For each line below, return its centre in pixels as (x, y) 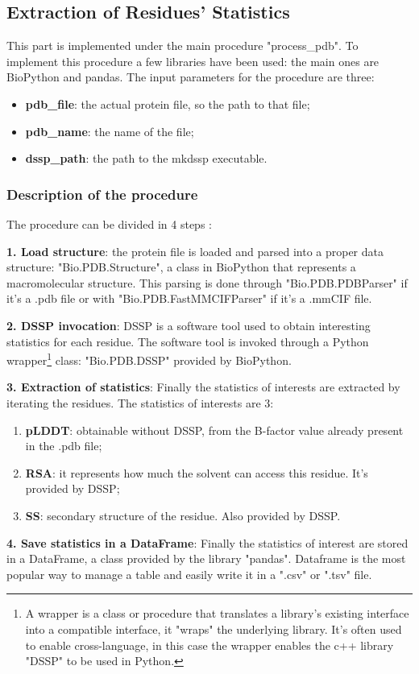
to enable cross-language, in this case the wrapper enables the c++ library (209, 645)
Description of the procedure (102, 194)
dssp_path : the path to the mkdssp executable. (146, 158)
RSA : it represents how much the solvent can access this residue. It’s (197, 472)
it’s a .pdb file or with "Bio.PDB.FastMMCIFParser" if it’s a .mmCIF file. (189, 298)
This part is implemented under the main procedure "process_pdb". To (183, 45)
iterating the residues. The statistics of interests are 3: (140, 402)
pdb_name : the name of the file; (110, 131)
